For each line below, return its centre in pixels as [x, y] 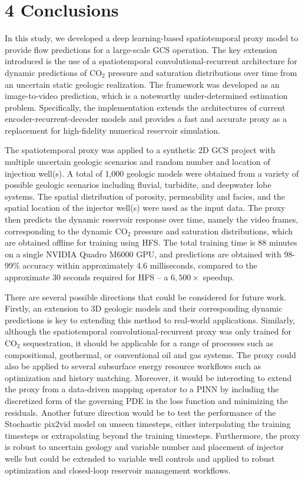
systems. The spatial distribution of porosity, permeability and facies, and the [145, 196]
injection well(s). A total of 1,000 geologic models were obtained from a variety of [152, 173]
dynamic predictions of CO [54, 72]
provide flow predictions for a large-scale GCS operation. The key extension [141, 49]
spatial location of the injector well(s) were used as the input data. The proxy [145, 208]
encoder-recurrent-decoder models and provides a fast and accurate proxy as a [146, 119]
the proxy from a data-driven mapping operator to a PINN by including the [142, 389]
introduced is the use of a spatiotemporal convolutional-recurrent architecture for [151, 61]
